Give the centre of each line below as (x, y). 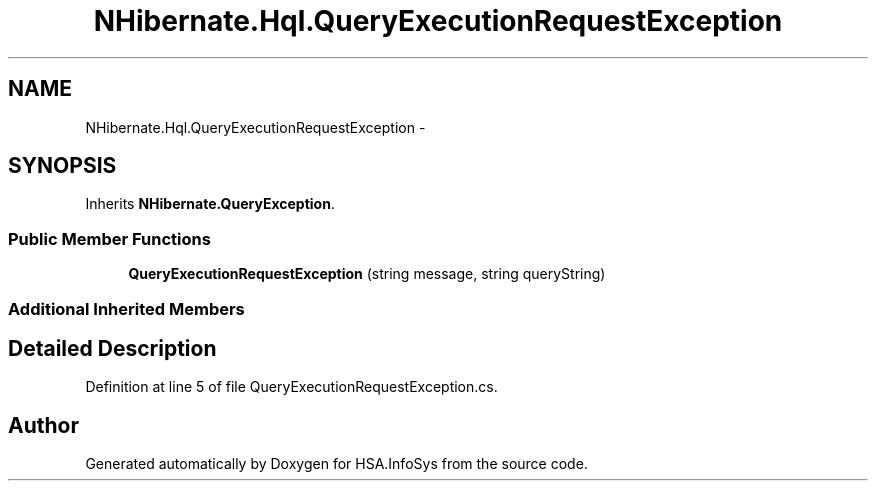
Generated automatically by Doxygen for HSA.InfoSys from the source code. (336, 464)
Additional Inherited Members (126, 308)
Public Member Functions (109, 238)
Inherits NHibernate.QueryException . (210, 204)
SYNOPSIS (62, 166)
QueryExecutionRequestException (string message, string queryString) (367, 274)
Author (43, 425)
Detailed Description (112, 348)
